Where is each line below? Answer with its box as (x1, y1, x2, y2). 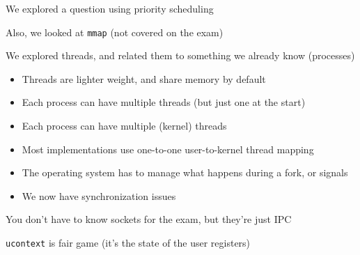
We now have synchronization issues (22, 188, 176, 203)
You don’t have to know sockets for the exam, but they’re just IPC (6, 212, 292, 226)
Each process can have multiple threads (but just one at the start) (22, 95, 306, 109)
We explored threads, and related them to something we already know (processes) (6, 48, 355, 63)
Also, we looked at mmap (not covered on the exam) (6, 24, 224, 39)
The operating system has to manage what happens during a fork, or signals (22, 165, 348, 180)
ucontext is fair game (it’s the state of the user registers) (6, 235, 251, 249)
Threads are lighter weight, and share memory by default (22, 71, 266, 86)
